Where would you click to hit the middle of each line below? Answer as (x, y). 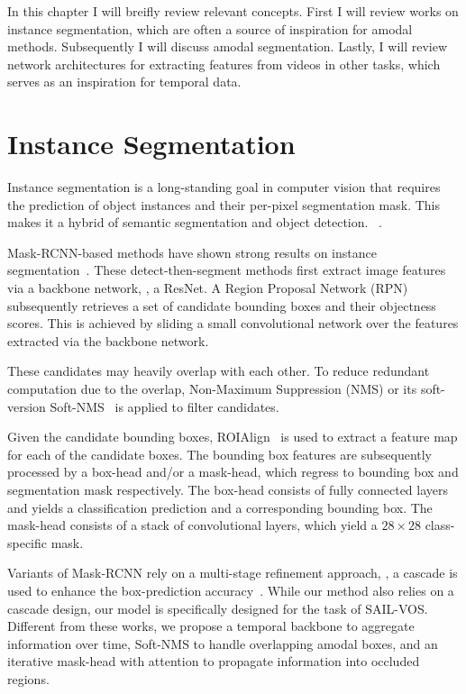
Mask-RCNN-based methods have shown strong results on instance (192, 252)
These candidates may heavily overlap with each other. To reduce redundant (219, 371)
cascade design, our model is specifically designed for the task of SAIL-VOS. (218, 608)
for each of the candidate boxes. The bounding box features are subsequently (220, 454)
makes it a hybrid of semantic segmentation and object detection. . (195, 222)
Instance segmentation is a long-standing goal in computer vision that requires (224, 187)
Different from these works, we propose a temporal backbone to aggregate (211, 626)
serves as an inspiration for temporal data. (124, 82)
